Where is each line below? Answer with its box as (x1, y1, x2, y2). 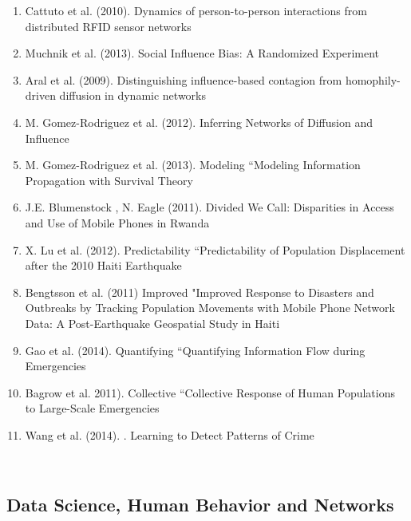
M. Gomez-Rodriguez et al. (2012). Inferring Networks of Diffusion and (25, 113, 373, 130)
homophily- (345, 71, 401, 88)
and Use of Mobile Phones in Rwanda (25, 214, 210, 231)
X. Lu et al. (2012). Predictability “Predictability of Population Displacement (25, 241, 405, 258)
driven (25, 87, 56, 104)
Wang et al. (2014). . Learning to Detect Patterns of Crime (25, 426, 314, 443)
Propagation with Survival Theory (25, 172, 193, 188)
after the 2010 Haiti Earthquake (25, 257, 182, 274)
